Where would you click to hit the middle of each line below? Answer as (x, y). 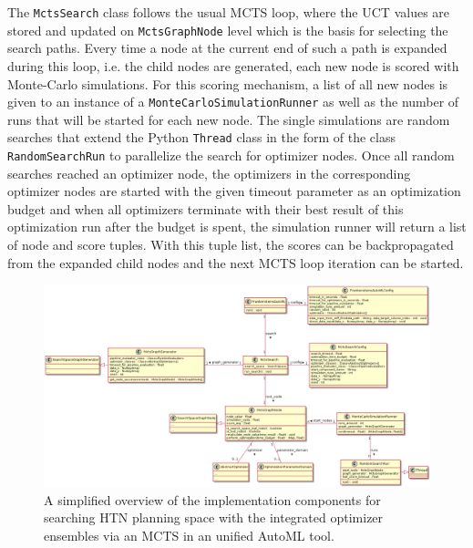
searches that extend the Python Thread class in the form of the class (201, 137)
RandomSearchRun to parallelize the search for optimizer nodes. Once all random (231, 155)
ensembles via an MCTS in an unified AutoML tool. (189, 535)
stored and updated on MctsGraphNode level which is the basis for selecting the (228, 30)
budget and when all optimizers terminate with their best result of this (206, 208)
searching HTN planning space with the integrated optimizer (214, 517)
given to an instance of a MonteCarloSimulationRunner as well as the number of (233, 102)
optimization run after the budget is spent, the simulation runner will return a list (237, 227)
